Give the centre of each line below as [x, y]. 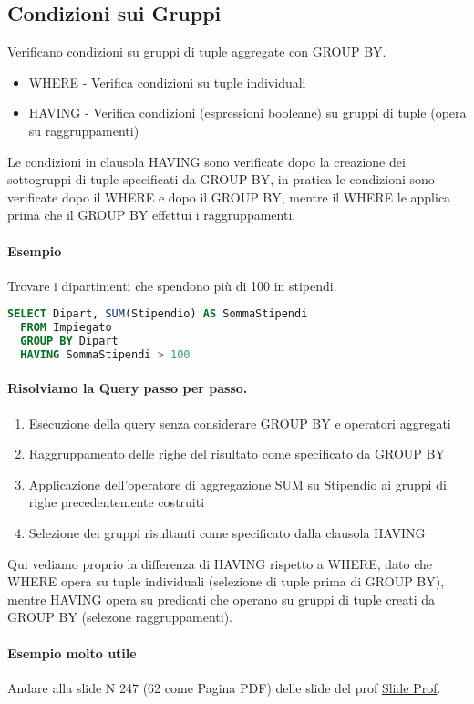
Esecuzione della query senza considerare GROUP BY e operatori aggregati [240, 423]
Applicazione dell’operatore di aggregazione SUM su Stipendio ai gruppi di [237, 484]
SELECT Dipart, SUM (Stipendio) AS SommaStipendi [158, 314]
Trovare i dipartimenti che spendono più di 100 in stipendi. [172, 285]
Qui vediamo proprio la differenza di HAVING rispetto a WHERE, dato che [220, 563]
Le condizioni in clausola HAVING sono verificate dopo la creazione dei [206, 161]
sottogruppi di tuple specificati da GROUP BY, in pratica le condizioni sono [221, 179]
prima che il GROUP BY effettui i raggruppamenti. [152, 215]
